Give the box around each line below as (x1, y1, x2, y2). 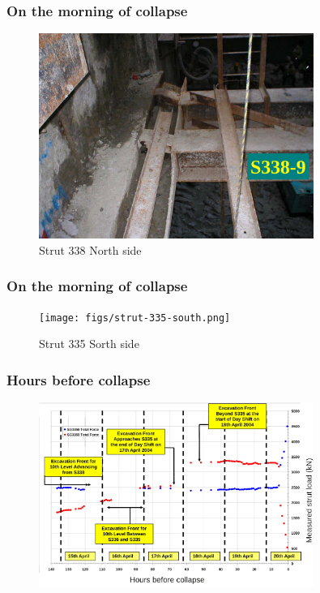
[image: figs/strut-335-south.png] (39, 312, 231, 324)
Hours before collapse (6, 369, 151, 389)
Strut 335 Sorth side (39, 335, 139, 352)
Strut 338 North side (39, 241, 142, 258)
